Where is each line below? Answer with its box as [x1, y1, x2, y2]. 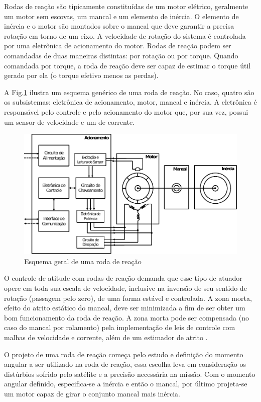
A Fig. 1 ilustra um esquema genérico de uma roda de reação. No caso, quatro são [4, 87, 254, 97]
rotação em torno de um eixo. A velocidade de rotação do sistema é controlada [4, 30, 246, 41]
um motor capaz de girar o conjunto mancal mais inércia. [4, 388, 180, 398]
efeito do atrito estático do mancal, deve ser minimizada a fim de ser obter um [4, 302, 245, 313]
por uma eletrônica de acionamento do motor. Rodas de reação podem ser [4, 40, 231, 51]
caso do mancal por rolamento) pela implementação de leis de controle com [4, 322, 235, 333]
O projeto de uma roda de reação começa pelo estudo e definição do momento [4, 349, 243, 359]
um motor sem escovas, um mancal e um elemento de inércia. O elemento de [4, 11, 239, 21]
